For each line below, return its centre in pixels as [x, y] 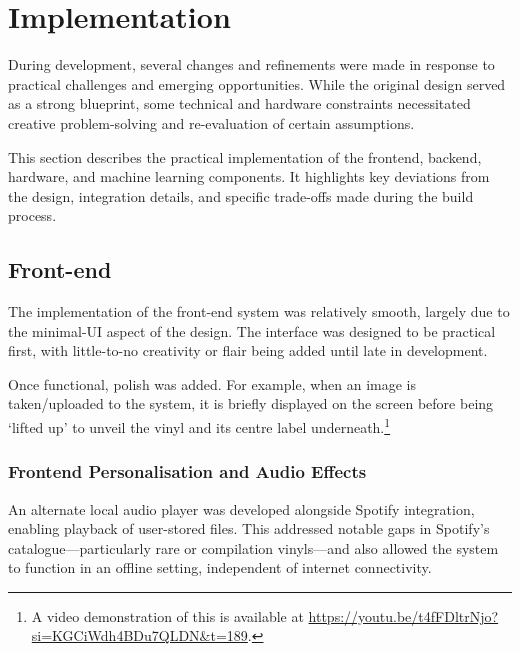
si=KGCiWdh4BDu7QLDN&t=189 [139, 635]
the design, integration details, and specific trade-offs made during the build [241, 195]
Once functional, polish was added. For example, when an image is [212, 383]
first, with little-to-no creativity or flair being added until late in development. [248, 350]
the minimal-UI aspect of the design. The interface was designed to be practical [252, 330]
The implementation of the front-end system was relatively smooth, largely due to [259, 311]
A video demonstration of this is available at [167, 615]
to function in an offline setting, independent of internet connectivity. [220, 567]
